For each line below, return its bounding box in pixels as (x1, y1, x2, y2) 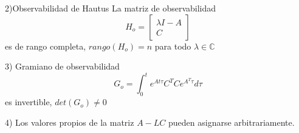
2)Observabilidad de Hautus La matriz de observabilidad (5, 2, 216, 14)
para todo (154, 39, 191, 52)
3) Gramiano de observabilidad (5, 60, 120, 73)
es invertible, (5, 96, 52, 108)
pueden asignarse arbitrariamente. (168, 115, 295, 128)
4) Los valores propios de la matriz (5, 115, 134, 128)
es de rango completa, (5, 39, 86, 52)
